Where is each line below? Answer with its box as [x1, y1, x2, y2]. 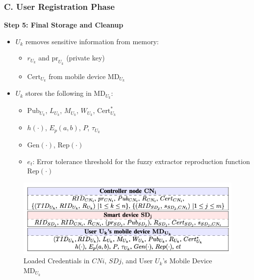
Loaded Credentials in [24, 255, 90, 266]
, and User [121, 255, 153, 266]
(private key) [66, 53, 105, 63]
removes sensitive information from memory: [25, 36, 159, 46]
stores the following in [25, 88, 92, 98]
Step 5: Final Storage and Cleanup [4, 20, 124, 30]
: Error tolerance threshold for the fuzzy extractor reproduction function [32, 156, 250, 166]
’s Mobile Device [162, 255, 212, 266]
